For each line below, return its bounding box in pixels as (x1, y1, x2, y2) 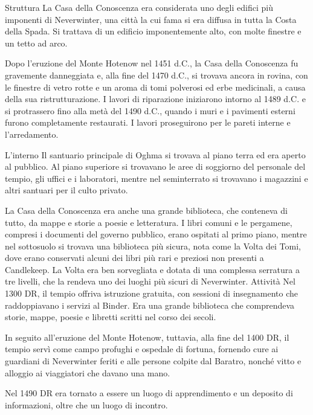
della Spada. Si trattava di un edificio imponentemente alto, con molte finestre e (5, 25, 302, 37)
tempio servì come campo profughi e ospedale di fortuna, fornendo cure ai (5, 343, 279, 355)
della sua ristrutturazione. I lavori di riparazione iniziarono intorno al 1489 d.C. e (5, 92, 306, 105)
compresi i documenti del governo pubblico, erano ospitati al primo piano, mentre (5, 228, 307, 240)
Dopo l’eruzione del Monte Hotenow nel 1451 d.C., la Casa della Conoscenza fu (5, 57, 298, 69)
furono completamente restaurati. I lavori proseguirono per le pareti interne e (5, 116, 291, 129)
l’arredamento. (5, 127, 59, 140)
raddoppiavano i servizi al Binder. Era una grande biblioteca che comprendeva (5, 298, 295, 311)
